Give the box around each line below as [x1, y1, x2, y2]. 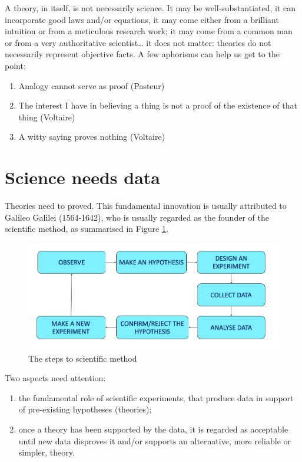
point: [5, 59, 26, 71]
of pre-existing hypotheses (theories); [18, 403, 152, 415]
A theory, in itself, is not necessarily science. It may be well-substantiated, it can [5, 2, 296, 14]
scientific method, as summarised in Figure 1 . [5, 222, 168, 235]
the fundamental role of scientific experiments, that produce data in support [18, 391, 294, 404]
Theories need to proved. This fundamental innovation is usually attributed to [5, 199, 287, 212]
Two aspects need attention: [5, 372, 106, 384]
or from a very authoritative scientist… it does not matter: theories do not [5, 36, 271, 48]
